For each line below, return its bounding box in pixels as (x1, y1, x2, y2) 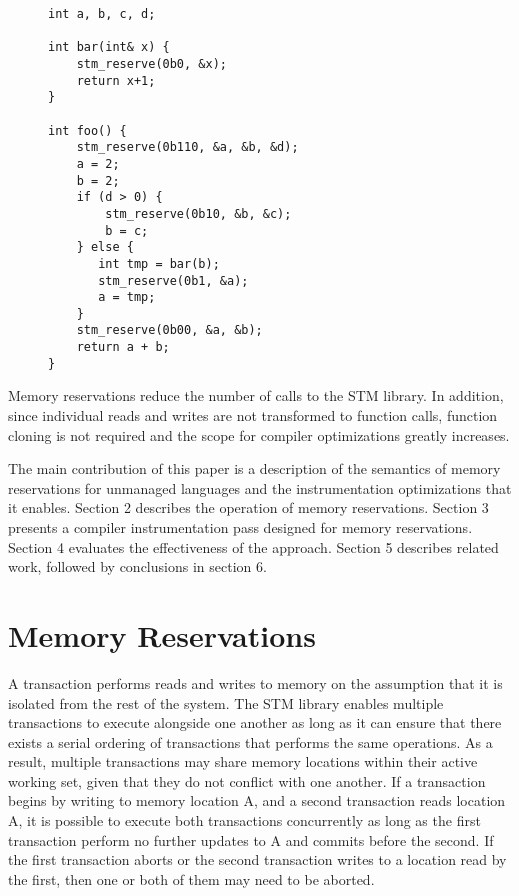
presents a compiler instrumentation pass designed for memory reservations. (8, 517, 473, 537)
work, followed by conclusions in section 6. (8, 556, 267, 577)
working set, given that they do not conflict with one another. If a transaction (8, 770, 486, 791)
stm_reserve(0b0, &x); (76, 56, 227, 71)
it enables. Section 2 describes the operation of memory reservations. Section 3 (8, 497, 489, 518)
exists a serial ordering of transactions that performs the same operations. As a (8, 731, 493, 752)
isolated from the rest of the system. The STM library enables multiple (8, 692, 444, 713)
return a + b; (76, 340, 170, 355)
